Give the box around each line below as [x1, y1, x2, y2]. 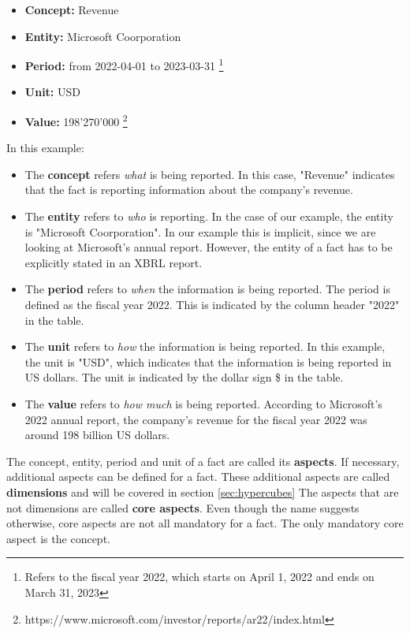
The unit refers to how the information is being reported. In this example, [24, 338, 386, 355]
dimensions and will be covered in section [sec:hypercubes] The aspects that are [6, 483, 399, 500]
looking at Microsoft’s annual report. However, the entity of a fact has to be [24, 239, 393, 255]
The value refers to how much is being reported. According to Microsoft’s [24, 396, 382, 411]
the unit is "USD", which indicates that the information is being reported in [24, 353, 392, 370]
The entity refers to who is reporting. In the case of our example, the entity [24, 208, 393, 225]
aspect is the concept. [6, 530, 110, 546]
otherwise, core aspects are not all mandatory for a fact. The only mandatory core [6, 515, 404, 531]
